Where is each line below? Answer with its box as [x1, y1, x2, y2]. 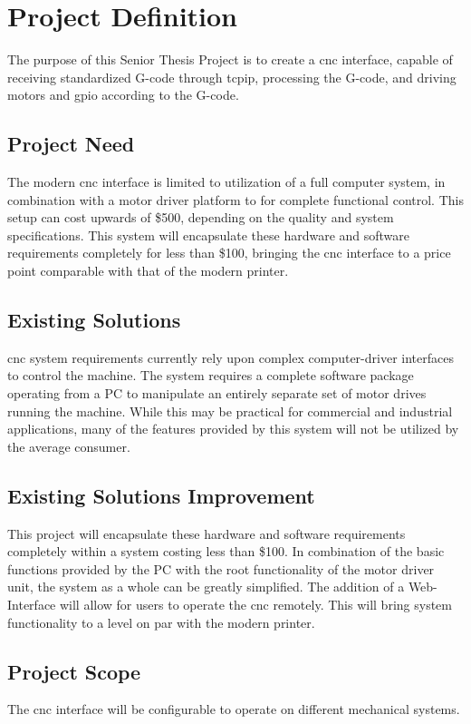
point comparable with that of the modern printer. [7, 261, 289, 280]
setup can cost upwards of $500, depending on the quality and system [7, 208, 394, 227]
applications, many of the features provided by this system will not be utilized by [7, 419, 459, 438]
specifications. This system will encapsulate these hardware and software [7, 225, 410, 244]
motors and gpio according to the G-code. [7, 85, 239, 104]
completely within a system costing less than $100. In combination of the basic [7, 542, 445, 561]
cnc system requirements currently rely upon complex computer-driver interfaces [7, 347, 454, 367]
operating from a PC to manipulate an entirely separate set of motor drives [7, 384, 427, 403]
